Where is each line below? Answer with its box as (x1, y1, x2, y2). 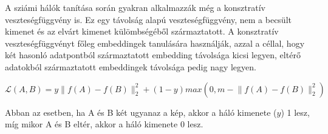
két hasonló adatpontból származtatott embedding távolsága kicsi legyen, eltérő (5, 49, 301, 61)
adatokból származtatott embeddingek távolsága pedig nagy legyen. (5, 60, 256, 73)
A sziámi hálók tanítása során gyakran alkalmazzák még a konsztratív (5, 1, 265, 13)
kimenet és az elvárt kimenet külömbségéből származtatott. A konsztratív (5, 25, 279, 38)
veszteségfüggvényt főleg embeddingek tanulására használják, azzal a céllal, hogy (5, 36, 305, 49)
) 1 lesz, (281, 106, 310, 118)
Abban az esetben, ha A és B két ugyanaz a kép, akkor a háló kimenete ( (5, 106, 277, 118)
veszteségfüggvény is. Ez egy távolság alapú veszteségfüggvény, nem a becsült (5, 13, 292, 25)
